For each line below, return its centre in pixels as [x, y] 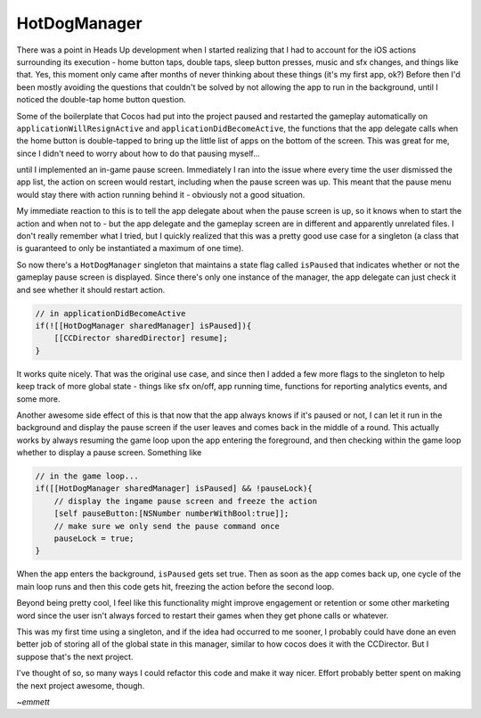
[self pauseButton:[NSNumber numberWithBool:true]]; [171, 514]
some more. [39, 399]
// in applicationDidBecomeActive [110, 313]
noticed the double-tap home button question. [101, 100]
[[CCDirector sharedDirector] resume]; [141, 338]
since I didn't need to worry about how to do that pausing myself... [138, 153]
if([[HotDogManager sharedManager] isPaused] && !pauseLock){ [174, 489]
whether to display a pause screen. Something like [109, 453]
